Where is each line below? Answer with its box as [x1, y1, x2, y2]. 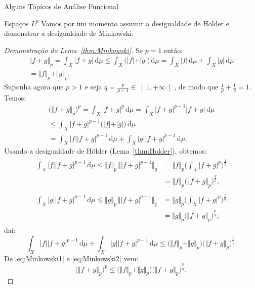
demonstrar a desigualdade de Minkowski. [4, 28, 134, 38]
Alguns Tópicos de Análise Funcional [4, 1, 118, 11]
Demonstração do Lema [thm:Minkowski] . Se [4, 44, 143, 55]
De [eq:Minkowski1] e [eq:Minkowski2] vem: [4, 253, 139, 263]
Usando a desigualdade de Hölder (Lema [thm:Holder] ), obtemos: [4, 146, 207, 156]
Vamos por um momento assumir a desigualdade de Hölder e [41, 18, 229, 28]
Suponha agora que [4, 81, 64, 92]
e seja [84, 81, 102, 92]
